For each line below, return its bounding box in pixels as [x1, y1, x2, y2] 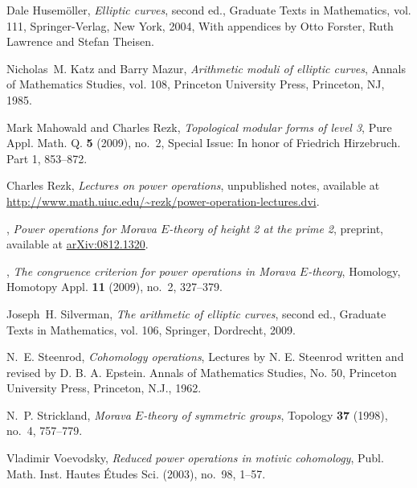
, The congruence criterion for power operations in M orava [6, 262, 296, 279]
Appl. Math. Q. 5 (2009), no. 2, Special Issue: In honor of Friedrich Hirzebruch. [6, 134, 401, 151]
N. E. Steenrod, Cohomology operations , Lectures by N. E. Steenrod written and [6, 348, 404, 365]
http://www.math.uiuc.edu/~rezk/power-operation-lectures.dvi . [6, 192, 320, 209]
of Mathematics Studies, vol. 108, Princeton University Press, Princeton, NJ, [6, 76, 385, 92]
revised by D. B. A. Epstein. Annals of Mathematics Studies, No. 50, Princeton [6, 363, 397, 380]
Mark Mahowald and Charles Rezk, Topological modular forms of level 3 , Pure [6, 118, 392, 135]
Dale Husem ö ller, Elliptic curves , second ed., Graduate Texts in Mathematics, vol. [6, 2, 411, 18]
